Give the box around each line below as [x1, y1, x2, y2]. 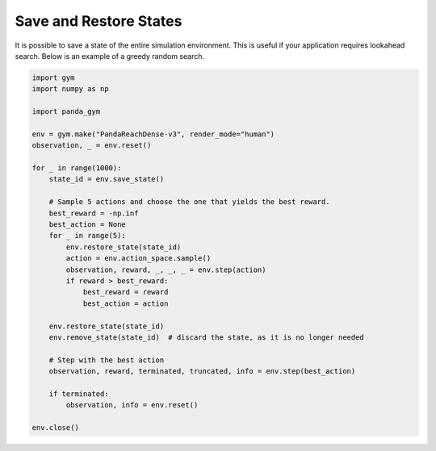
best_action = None [48, 220, 127, 229]
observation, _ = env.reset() [31, 141, 152, 150]
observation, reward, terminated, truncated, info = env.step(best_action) [48, 367, 356, 376]
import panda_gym [31, 107, 101, 116]
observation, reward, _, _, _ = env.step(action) [65, 265, 266, 274]
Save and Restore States [15, 12, 182, 30]
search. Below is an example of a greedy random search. [15, 51, 205, 61]
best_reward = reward [82, 287, 169, 297]
